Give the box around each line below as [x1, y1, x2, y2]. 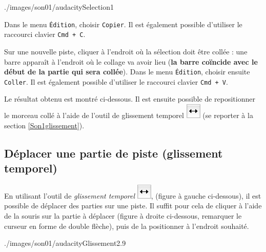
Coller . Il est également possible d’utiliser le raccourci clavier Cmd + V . [4, 76, 228, 87]
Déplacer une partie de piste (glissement [4, 145, 223, 161]
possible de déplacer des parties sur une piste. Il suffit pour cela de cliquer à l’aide [4, 200, 262, 211]
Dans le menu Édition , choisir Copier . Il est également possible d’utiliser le [4, 18, 242, 29]
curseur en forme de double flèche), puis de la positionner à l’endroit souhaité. [4, 220, 249, 231]
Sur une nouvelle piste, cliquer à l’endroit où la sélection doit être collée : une [4, 46, 248, 56]
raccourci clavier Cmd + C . [4, 29, 86, 40]
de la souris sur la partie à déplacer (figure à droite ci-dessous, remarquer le [4, 210, 242, 221]
